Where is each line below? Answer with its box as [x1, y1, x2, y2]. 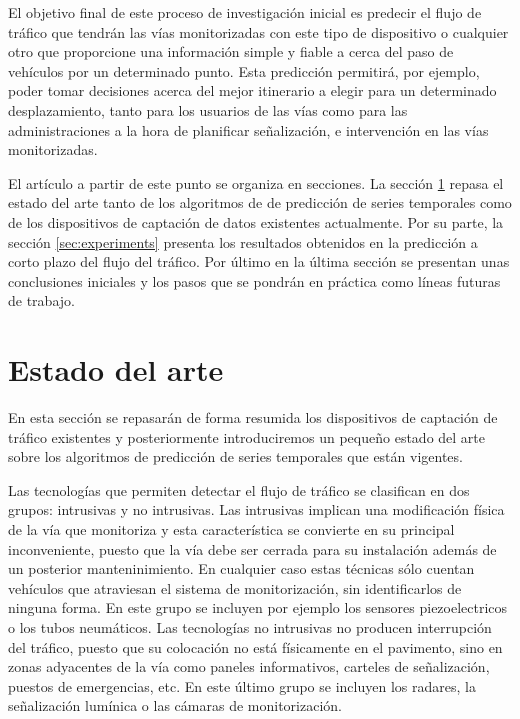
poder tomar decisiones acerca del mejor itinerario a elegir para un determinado [8, 80, 497, 101]
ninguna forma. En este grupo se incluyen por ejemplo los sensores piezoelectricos [8, 597, 508, 618]
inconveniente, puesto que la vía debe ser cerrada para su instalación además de [8, 538, 497, 559]
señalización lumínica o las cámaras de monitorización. [8, 695, 342, 716]
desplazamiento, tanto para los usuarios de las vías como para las [8, 99, 408, 120]
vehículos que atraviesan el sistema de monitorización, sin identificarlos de [8, 577, 462, 598]
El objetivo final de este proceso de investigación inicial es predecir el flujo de [8, 2, 482, 22]
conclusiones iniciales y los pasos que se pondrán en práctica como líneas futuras [8, 270, 501, 291]
